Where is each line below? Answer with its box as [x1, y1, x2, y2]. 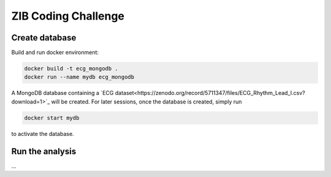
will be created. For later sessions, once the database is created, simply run [51, 98, 242, 105]
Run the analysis [11, 146, 77, 156]
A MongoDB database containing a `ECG [11, 89, 114, 97]
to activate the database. [11, 130, 74, 137]
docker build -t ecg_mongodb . [24, 65, 119, 72]
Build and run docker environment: [11, 49, 99, 56]
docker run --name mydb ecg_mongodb [24, 73, 135, 81]
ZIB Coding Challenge [11, 9, 125, 23]
